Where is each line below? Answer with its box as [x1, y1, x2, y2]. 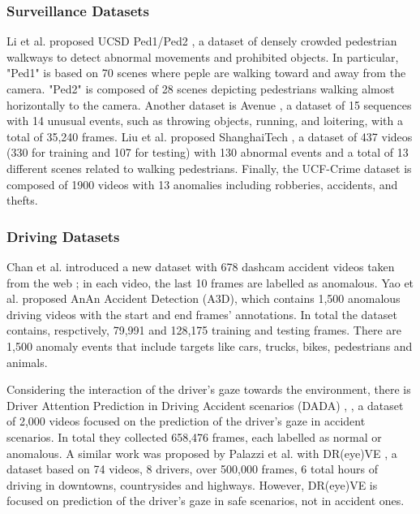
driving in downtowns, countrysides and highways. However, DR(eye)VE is [6, 476, 378, 493]
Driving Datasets [6, 226, 120, 246]
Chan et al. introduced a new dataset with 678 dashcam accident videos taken [6, 257, 395, 274]
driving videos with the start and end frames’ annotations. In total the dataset [6, 305, 397, 322]
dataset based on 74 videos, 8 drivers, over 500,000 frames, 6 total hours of [6, 460, 378, 477]
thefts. [6, 192, 38, 209]
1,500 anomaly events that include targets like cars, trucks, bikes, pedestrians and [6, 337, 413, 354]
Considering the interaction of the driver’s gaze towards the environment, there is [6, 381, 411, 398]
